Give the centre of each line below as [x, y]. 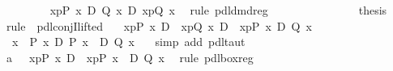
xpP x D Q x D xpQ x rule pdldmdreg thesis [218, 10]
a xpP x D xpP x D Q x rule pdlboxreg [130, 57]
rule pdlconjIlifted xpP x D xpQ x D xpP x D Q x [159, 25]
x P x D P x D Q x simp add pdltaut [128, 42]
